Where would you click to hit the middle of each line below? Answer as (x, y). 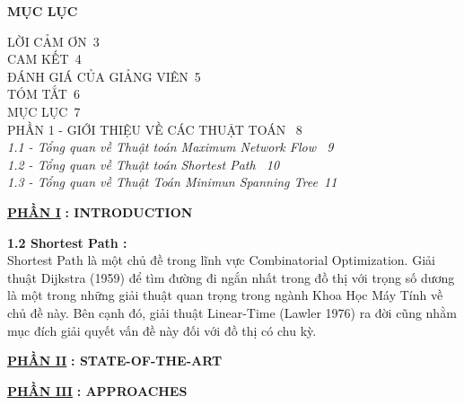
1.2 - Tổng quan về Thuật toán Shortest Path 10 (144, 164)
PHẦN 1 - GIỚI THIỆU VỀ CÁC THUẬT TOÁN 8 (155, 129)
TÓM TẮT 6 (44, 94)
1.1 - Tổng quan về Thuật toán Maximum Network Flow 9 (171, 147)
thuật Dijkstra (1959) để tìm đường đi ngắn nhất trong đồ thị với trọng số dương (231, 277)
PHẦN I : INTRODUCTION (100, 211)
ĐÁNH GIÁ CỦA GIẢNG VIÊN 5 (104, 76)
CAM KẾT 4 (44, 59)
